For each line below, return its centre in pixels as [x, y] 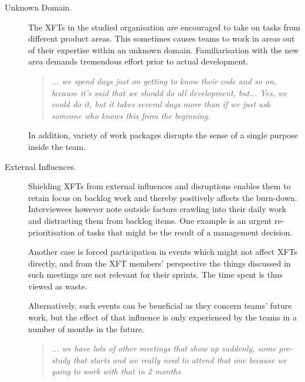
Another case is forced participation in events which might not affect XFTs [163, 252]
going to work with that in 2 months [116, 371]
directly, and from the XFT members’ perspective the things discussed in [160, 263]
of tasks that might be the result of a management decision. [185, 232]
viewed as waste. [58, 286]
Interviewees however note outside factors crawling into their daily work [157, 209]
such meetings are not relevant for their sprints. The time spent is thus [155, 274]
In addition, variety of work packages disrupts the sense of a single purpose [163, 135]
